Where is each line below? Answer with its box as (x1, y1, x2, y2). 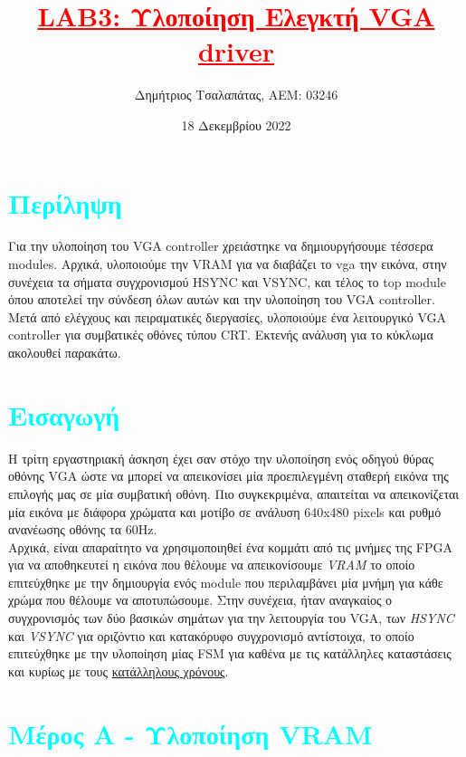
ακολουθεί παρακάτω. (8, 343, 121, 361)
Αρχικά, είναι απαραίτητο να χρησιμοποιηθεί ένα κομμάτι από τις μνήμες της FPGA (8, 537, 453, 556)
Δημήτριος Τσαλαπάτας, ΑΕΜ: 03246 (134, 85, 338, 104)
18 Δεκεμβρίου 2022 (181, 115, 291, 134)
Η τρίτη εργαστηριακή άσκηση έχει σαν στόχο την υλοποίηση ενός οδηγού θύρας (8, 448, 433, 467)
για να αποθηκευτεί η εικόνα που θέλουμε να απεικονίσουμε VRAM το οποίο (8, 555, 415, 574)
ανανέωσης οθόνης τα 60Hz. (8, 520, 157, 539)
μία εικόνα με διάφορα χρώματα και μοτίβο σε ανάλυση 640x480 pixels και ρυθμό (8, 502, 442, 521)
